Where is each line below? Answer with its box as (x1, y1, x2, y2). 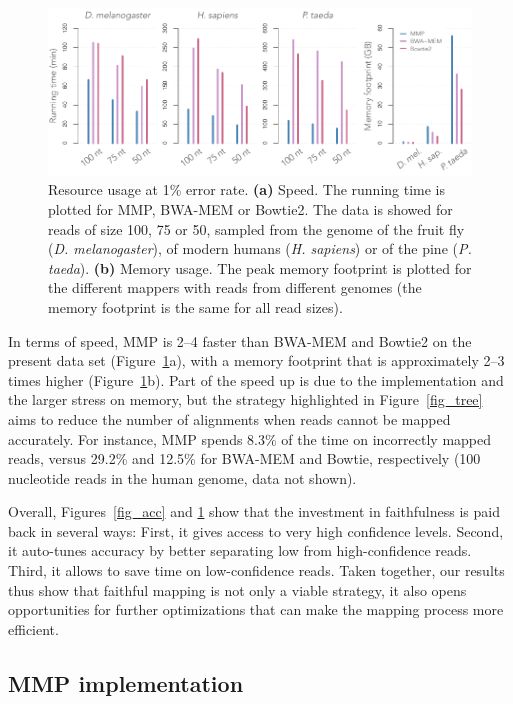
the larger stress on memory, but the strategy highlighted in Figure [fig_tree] (8, 389, 483, 410)
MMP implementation (8, 667, 244, 698)
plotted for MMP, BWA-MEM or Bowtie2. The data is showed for (48, 198, 453, 219)
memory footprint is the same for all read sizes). (48, 296, 343, 317)
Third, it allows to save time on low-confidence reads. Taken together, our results (8, 560, 505, 581)
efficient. (8, 618, 59, 639)
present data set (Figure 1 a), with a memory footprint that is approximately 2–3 (8, 350, 505, 371)
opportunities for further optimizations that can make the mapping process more (8, 599, 504, 620)
